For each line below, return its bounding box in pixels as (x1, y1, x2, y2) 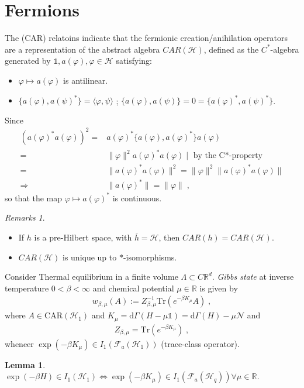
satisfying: (116, 54, 153, 67)
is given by (199, 281, 238, 294)
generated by (5, 54, 51, 67)
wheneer (5, 337, 34, 349)
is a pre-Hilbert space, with (34, 231, 132, 243)
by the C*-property (193, 152, 262, 160)
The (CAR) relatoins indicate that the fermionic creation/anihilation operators (5, 32, 288, 44)
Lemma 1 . (5, 358, 46, 370)
